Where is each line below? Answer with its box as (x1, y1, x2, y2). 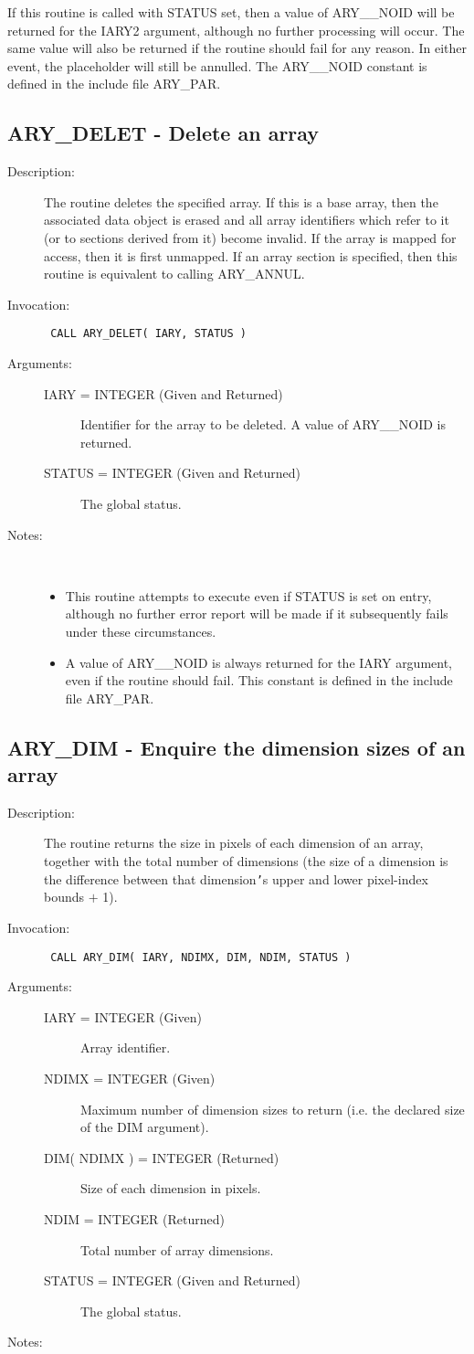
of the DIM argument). (80, 1117, 209, 1137)
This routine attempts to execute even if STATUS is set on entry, (65, 586, 432, 605)
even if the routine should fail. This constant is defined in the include (65, 671, 453, 690)
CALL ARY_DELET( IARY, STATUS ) (50, 327, 247, 341)
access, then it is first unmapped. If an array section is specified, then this (44, 246, 458, 265)
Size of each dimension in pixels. (80, 1179, 261, 1198)
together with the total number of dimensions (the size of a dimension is (44, 852, 448, 871)
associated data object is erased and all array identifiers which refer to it (44, 210, 449, 229)
